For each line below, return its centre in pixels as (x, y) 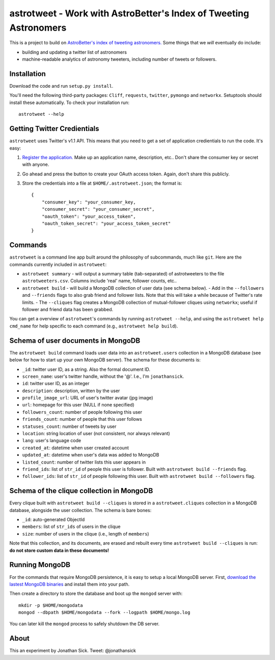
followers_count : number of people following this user (82, 412)
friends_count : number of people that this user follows (82, 419)
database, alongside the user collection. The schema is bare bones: (80, 510)
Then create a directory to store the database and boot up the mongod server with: (96, 594)
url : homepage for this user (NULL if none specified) (78, 405)
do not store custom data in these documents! (59, 550)
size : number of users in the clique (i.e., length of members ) (86, 534)
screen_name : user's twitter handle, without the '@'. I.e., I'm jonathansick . (103, 376)
